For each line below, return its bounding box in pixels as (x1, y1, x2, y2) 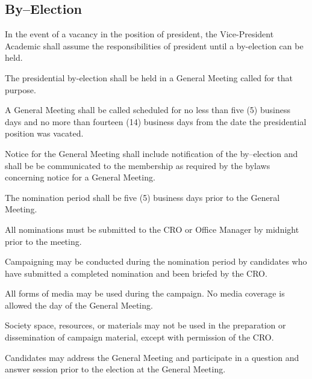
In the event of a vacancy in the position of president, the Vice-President (5, 28, 274, 40)
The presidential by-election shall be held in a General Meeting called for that (5, 71, 293, 84)
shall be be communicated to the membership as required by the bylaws (5, 159, 270, 171)
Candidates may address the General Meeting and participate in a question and (5, 351, 299, 363)
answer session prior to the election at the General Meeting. (5, 363, 226, 375)
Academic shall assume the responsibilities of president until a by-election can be (5, 39, 304, 52)
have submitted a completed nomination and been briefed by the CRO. (5, 267, 267, 279)
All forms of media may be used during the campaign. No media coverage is (5, 287, 285, 300)
